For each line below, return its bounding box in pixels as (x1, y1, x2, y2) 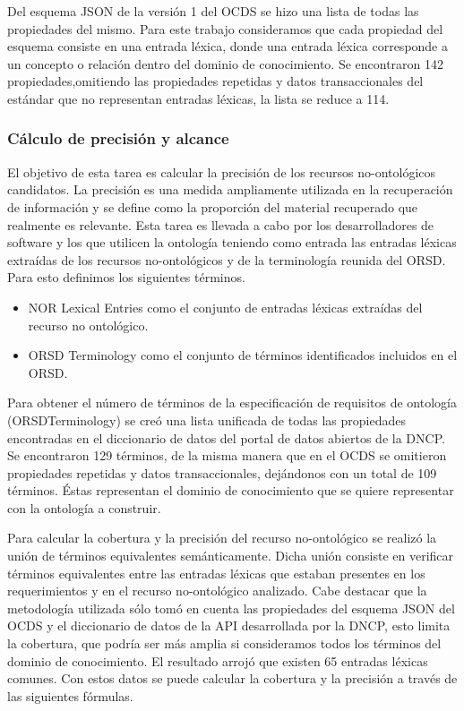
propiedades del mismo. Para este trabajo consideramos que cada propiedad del (7, 19, 443, 38)
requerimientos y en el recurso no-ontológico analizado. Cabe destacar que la (7, 581, 427, 600)
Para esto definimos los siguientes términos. (7, 268, 245, 287)
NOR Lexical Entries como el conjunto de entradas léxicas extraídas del (28, 297, 423, 316)
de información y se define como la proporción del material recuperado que (7, 197, 418, 216)
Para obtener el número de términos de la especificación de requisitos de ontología (7, 393, 457, 412)
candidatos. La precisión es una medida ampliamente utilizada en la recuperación (7, 180, 453, 199)
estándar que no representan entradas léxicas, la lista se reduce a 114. (7, 89, 390, 107)
